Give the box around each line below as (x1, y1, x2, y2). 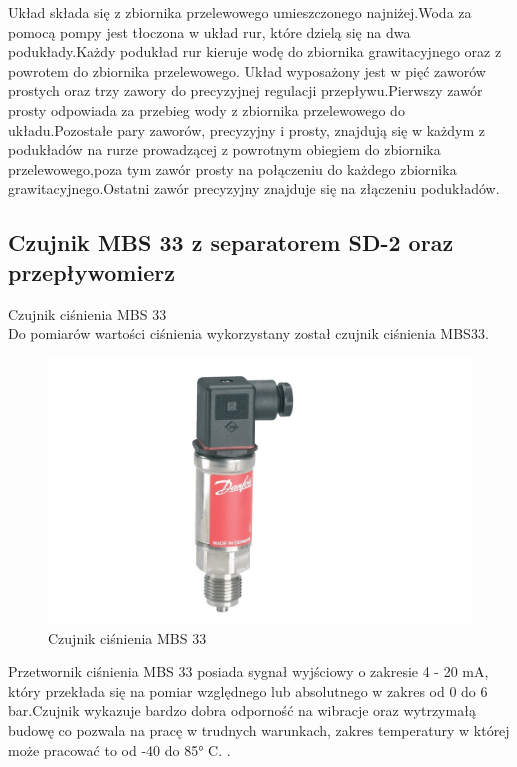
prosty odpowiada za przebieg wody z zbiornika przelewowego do (8, 99, 405, 120)
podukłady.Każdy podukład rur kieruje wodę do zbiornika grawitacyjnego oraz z (8, 41, 502, 62)
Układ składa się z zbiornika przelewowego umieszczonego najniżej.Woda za (8, 2, 472, 22)
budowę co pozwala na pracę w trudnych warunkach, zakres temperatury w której (8, 719, 510, 740)
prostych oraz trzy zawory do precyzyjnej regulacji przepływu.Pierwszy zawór (8, 80, 483, 101)
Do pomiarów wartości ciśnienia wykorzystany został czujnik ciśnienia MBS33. (8, 323, 489, 344)
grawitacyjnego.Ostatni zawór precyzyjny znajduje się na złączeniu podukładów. (8, 178, 500, 199)
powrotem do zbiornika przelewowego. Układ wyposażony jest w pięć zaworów (8, 60, 486, 81)
